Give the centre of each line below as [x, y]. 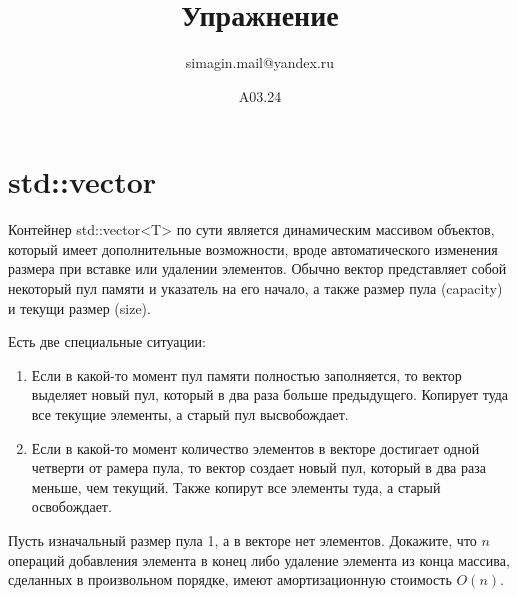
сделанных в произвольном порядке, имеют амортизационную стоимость [230, 579]
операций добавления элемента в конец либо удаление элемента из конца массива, [259, 559]
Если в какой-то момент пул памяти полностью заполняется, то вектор [246, 374]
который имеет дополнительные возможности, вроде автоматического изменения [253, 248]
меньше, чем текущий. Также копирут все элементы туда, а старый [236, 486]
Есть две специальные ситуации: [107, 341]
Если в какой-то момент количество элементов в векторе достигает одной [255, 447]
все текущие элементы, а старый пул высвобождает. [190, 414]
